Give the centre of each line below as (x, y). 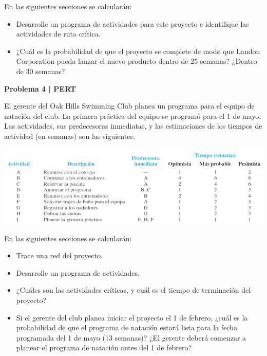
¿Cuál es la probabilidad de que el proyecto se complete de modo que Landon (138, 51)
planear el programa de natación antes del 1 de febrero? (104, 348)
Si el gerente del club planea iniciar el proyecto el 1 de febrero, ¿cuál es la (132, 317)
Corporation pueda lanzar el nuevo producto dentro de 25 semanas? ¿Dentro (137, 61)
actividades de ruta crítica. (58, 34)
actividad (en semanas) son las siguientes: (70, 136)
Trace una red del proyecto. (59, 255)
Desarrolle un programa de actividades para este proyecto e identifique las (132, 23)
